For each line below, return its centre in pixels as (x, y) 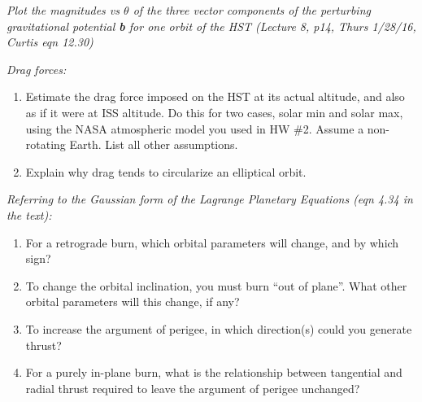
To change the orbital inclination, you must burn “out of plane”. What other (216, 285)
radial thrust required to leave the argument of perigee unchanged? (193, 388)
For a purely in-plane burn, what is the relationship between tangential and (214, 372)
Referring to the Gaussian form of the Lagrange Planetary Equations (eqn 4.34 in (210, 199)
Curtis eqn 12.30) (50, 42)
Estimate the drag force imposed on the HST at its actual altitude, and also (215, 96)
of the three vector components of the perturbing (252, 10)
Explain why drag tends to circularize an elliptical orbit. (166, 171)
